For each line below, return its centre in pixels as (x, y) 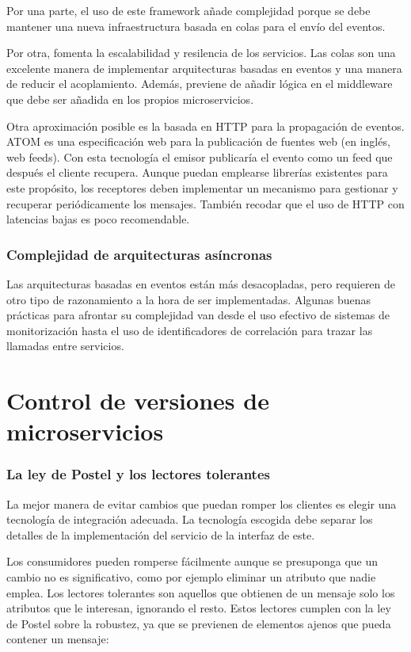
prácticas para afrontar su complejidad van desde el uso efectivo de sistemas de (198, 315)
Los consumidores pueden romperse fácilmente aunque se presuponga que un (192, 561)
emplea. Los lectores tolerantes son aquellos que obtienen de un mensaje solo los (201, 592)
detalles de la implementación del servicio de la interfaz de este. (161, 534)
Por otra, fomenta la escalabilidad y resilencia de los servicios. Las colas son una (201, 53)
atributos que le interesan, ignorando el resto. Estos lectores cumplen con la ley (199, 608)
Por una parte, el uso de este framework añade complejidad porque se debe (188, 10)
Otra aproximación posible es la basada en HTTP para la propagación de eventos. (205, 126)
